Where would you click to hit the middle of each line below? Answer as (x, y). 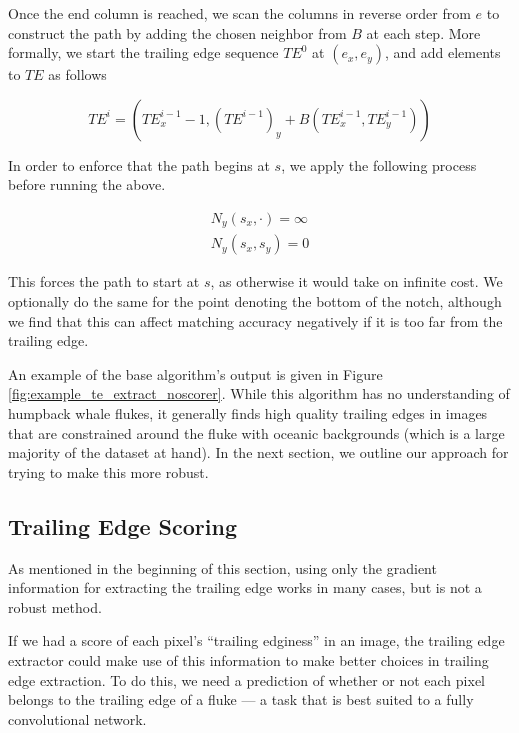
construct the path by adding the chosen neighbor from (177, 32)
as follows (77, 74)
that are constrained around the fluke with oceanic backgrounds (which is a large (256, 432)
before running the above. (87, 184)
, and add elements (442, 52)
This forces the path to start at (104, 281)
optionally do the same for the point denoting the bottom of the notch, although (255, 301)
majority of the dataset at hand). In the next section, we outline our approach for (258, 452)
